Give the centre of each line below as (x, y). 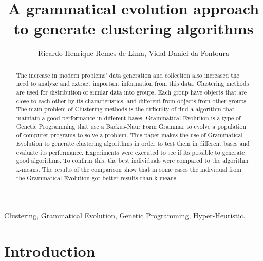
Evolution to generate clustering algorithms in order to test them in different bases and (133, 143)
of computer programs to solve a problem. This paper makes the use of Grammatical (129, 135)
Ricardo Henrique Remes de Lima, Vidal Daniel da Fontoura (134, 53)
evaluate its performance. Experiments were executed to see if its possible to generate (130, 152)
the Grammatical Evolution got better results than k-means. (97, 178)
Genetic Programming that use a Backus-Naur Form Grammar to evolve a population (131, 126)
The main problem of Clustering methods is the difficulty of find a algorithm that (125, 109)
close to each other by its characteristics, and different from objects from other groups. (132, 100)
